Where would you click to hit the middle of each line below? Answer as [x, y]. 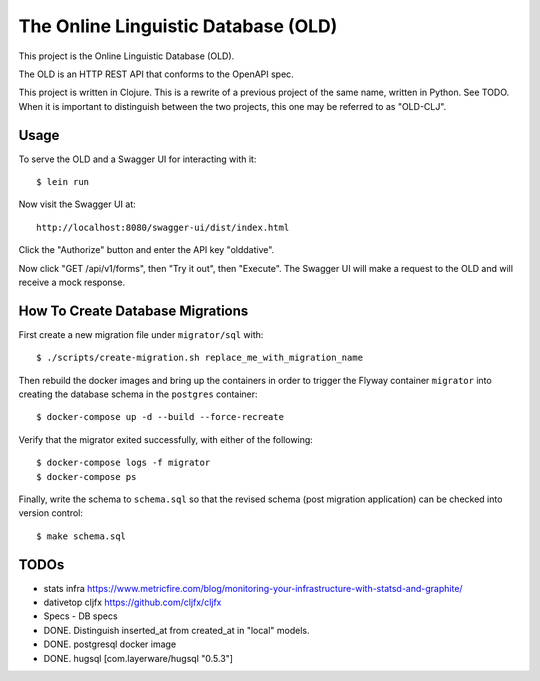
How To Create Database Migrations [133, 310]
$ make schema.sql [81, 536]
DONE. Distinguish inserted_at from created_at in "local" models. [176, 630]
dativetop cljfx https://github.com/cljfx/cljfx [132, 602]
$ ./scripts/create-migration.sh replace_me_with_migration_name [200, 358]
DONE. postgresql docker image [110, 644]
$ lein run [63, 182]
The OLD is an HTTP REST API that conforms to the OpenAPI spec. [156, 74]
